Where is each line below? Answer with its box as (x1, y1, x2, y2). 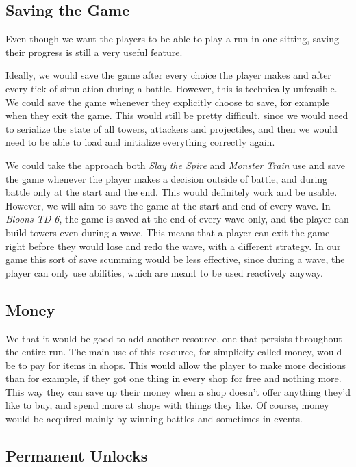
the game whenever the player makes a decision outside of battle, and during (5, 171, 328, 186)
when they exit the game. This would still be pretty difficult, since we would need (5, 108, 348, 123)
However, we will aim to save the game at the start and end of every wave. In (5, 198, 331, 212)
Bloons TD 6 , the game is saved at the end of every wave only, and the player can (5, 212, 349, 226)
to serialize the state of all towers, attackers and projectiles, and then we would (5, 121, 338, 136)
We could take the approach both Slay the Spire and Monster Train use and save (5, 157, 346, 172)
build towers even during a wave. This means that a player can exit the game (5, 225, 330, 239)
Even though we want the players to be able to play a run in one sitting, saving (5, 31, 340, 46)
